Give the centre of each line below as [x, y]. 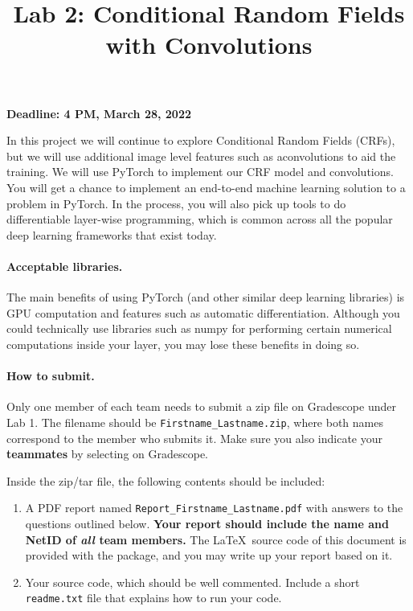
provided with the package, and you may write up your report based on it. [209, 555]
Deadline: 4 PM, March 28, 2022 [99, 113]
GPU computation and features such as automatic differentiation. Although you [203, 312]
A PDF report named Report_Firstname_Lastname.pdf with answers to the [214, 508]
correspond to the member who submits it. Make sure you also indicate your [195, 438]
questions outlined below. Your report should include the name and [207, 523]
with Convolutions [209, 45]
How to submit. [51, 376]
